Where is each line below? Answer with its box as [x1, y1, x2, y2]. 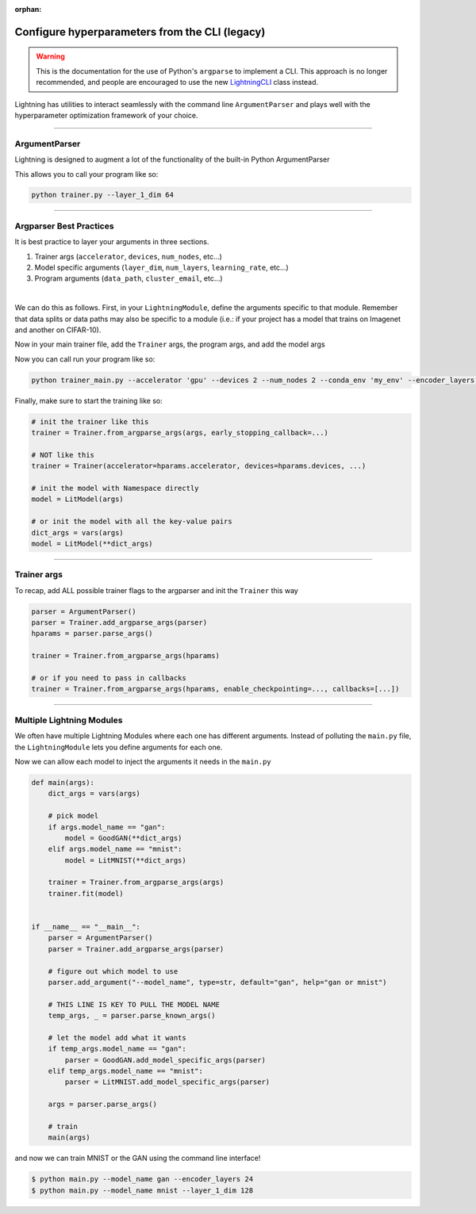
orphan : [14, 5, 42, 13]
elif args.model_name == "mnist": [48, 844, 182, 854]
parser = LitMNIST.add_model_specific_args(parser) [64, 1078, 271, 1086]
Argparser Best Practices [14, 220, 114, 232]
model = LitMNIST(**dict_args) [64, 856, 186, 864]
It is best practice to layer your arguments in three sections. [14, 237, 209, 247]
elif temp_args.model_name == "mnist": [48, 1067, 204, 1076]
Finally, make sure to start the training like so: [14, 396, 163, 405]
